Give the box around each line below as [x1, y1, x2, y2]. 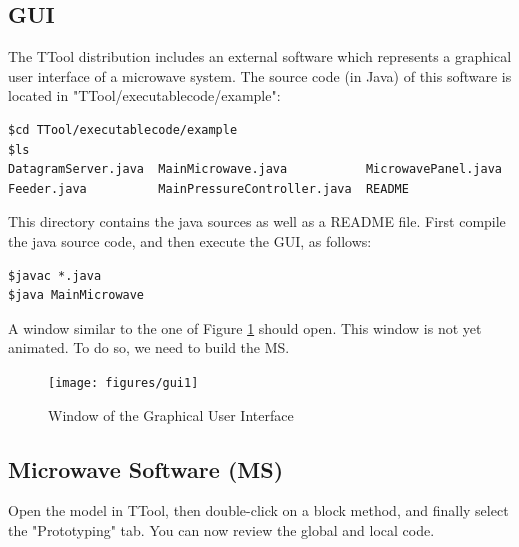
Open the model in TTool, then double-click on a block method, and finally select [8, 500, 509, 521]
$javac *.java [8, 268, 102, 283]
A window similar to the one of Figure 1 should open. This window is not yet [8, 317, 482, 338]
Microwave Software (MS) [8, 453, 284, 484]
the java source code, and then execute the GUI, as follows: [8, 230, 372, 251]
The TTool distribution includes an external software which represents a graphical [8, 46, 512, 67]
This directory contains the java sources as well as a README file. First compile [8, 211, 506, 232]
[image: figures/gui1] [48, 375, 199, 390]
